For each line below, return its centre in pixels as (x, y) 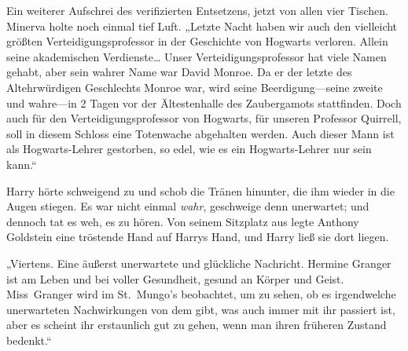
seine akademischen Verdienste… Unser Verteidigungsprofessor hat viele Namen (197, 56)
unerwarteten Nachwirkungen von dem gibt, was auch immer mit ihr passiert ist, (201, 309)
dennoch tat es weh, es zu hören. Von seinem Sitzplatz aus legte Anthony (183, 221)
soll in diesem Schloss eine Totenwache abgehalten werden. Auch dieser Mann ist (200, 133)
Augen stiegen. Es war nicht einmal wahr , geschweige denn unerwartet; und (188, 206)
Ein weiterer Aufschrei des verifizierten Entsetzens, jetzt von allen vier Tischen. (197, 10)
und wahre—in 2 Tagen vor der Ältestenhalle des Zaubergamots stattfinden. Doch (204, 102)
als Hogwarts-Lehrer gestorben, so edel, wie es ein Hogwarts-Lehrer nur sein (189, 149)
